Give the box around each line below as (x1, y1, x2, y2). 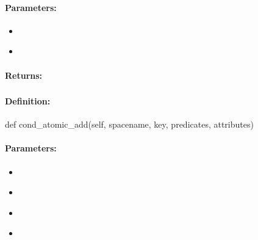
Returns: (5, 68, 43, 81)
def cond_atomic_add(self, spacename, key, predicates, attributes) (5, 118, 254, 131)
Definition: (5, 95, 51, 107)
